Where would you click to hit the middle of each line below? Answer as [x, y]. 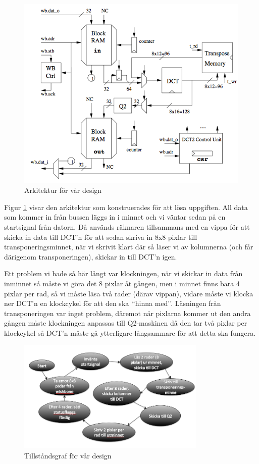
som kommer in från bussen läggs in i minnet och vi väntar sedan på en [115, 217]
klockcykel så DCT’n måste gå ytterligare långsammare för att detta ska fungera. [130, 333]
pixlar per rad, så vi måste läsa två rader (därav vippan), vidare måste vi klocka [129, 293]
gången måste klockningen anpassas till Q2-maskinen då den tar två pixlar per [126, 323]
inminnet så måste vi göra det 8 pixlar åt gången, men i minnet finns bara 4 [122, 283]
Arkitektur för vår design [63, 190]
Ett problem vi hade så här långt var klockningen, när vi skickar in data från [123, 273]
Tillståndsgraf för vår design [68, 455]
